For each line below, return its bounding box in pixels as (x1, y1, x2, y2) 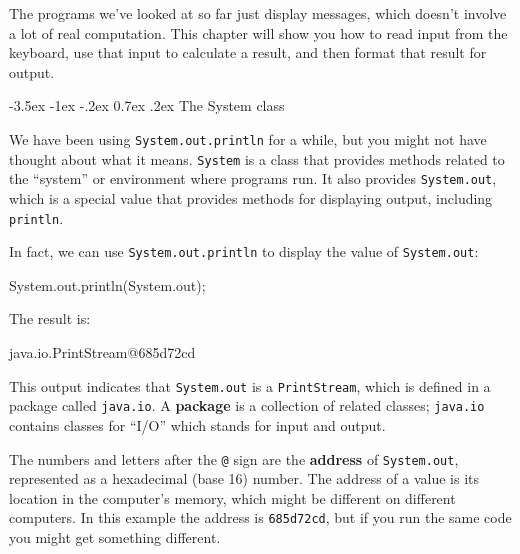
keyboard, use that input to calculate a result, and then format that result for (9, 42, 487, 63)
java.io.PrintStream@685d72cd (9, 342, 196, 363)
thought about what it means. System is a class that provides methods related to (9, 148, 505, 169)
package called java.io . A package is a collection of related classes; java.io (9, 395, 485, 416)
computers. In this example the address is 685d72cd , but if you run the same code (9, 507, 512, 528)
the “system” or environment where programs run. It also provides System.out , (9, 168, 497, 189)
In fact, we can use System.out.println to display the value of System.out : (9, 241, 479, 262)
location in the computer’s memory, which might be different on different (9, 487, 456, 508)
